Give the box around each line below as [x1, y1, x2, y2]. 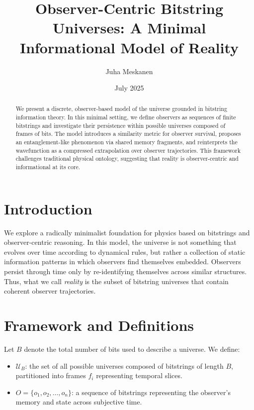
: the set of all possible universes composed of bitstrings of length [25, 360, 224, 371]
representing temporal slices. [96, 370, 182, 381]
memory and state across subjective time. [15, 397, 142, 407]
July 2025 [114, 83, 144, 93]
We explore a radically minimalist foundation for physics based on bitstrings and [4, 227, 250, 237]
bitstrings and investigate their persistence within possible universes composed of [15, 121, 226, 129]
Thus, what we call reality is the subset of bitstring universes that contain [4, 276, 229, 286]
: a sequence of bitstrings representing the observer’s [72, 387, 231, 397]
